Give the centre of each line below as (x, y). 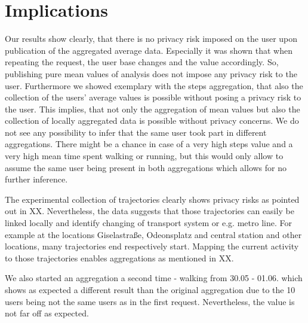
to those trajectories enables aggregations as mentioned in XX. (119, 258)
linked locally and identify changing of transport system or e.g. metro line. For (148, 223)
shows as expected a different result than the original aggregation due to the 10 (150, 290)
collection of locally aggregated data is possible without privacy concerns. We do (152, 121)
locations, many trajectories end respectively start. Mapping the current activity (152, 246)
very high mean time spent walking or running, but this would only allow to (144, 156)
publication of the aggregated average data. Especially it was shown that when (149, 50)
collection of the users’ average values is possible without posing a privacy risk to (153, 97)
